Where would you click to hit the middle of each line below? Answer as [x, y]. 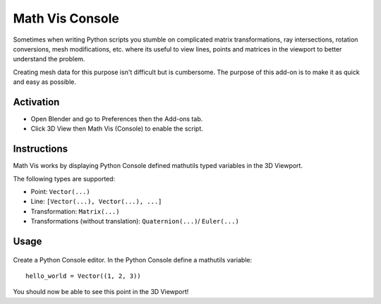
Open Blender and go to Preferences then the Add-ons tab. [117, 119]
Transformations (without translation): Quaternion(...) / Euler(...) [135, 221]
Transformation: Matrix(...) [75, 211]
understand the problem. [49, 59]
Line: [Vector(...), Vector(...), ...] [96, 202]
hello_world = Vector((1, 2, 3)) [83, 276]
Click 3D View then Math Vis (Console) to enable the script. [117, 129]
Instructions [41, 149]
